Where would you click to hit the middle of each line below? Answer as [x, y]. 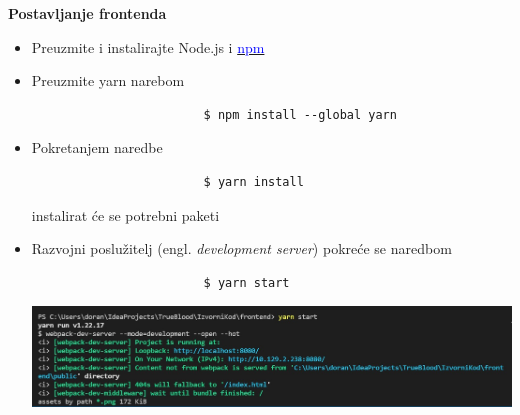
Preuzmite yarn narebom [108, 80]
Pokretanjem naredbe [97, 147]
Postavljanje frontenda [87, 13]
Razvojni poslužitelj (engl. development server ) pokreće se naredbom [241, 248]
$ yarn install [253, 181]
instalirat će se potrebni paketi [125, 214]
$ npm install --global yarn [300, 114]
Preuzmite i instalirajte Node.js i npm [148, 46]
